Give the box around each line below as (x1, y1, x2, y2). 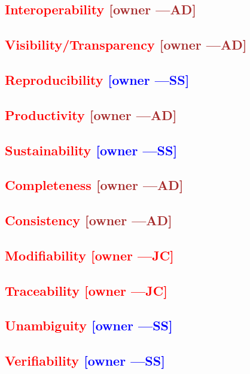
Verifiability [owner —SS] (5, 351, 165, 370)
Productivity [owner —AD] (5, 105, 177, 124)
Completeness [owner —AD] (5, 176, 184, 194)
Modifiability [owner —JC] (5, 246, 174, 264)
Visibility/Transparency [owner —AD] (5, 35, 247, 54)
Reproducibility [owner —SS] (5, 70, 190, 88)
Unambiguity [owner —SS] (5, 316, 173, 335)
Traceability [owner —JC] (5, 281, 167, 299)
